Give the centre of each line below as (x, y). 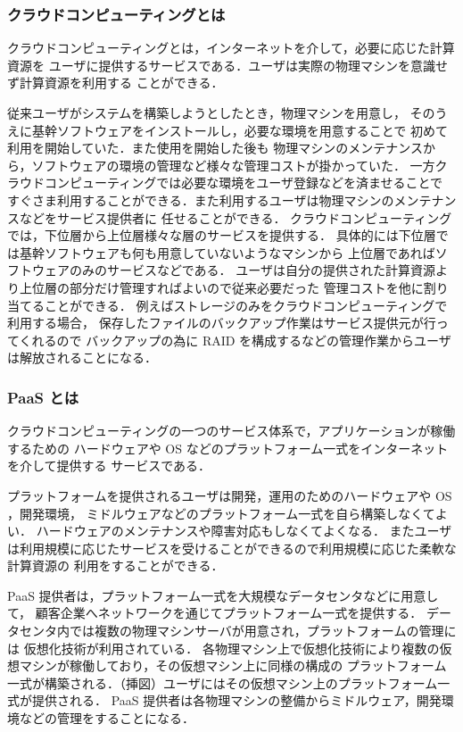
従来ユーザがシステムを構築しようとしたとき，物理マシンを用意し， (207, 112)
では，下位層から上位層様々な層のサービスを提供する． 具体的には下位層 (222, 235)
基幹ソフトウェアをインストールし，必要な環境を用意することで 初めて (240, 130)
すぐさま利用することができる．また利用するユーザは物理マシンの (201, 200)
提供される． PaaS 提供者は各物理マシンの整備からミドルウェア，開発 (236, 700)
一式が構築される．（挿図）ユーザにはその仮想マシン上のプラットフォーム (223, 682)
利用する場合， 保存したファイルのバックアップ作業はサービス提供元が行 (222, 323)
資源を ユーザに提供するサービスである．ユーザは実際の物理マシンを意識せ (227, 65)
